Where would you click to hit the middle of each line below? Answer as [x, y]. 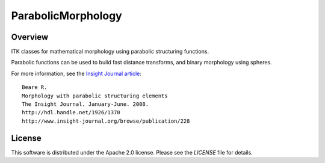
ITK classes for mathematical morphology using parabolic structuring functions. [110, 52]
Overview [30, 37]
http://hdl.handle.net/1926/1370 [71, 112]
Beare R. [35, 88]
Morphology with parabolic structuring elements [95, 96]
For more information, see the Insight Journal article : [76, 73]
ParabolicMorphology [67, 16]
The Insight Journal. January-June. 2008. [85, 104]
